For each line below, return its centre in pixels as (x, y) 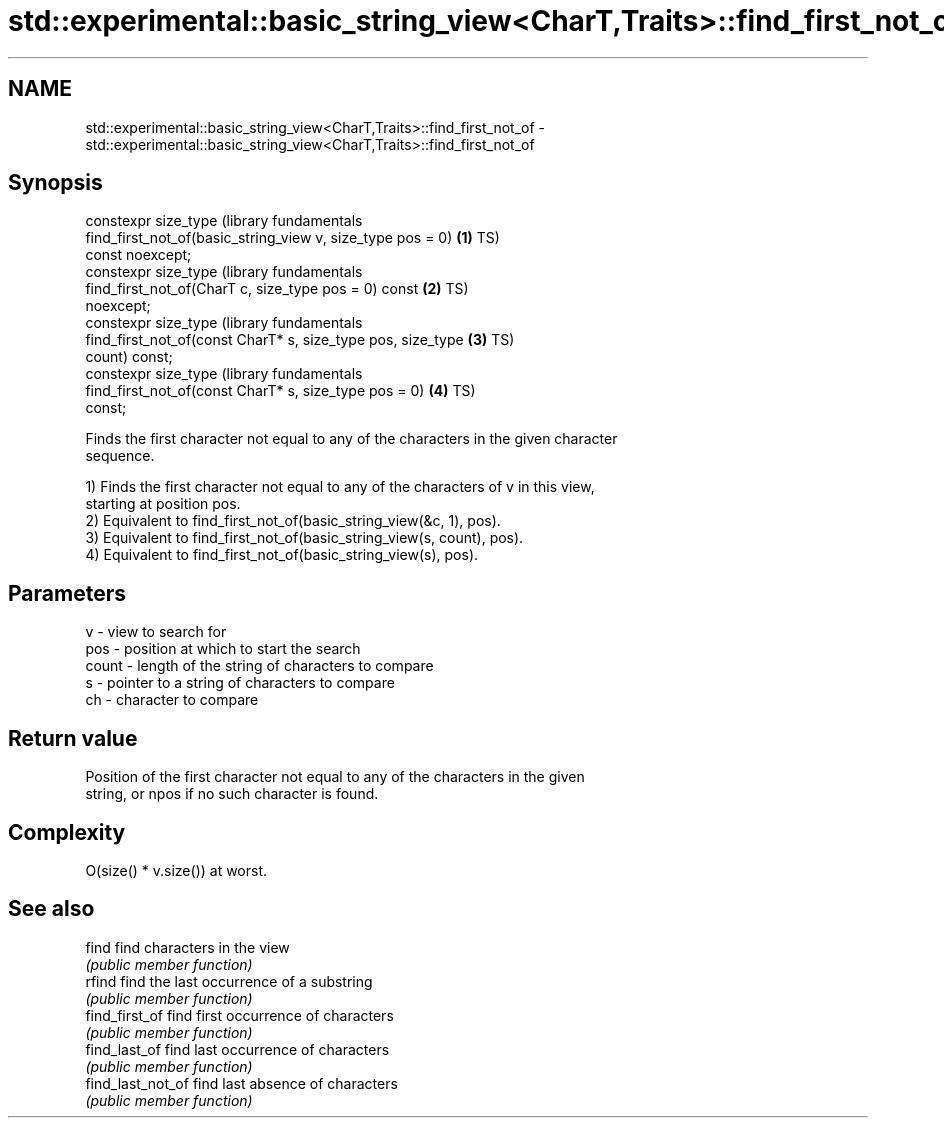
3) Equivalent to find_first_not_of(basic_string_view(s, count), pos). (304, 538)
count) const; (129, 357)
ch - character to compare (172, 700)
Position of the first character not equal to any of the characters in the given (335, 777)
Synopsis (55, 183)
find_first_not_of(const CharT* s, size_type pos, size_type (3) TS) (300, 340)
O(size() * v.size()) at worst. (176, 870)
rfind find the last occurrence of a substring (229, 981)
